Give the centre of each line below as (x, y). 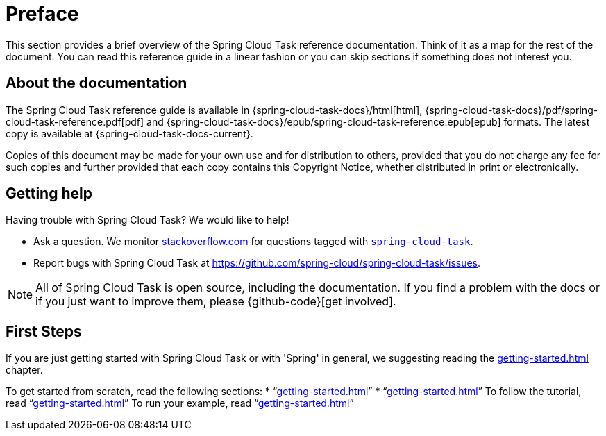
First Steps (44, 331)
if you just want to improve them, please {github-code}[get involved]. (216, 302)
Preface (42, 14)
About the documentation (96, 83)
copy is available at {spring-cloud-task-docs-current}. (129, 133)
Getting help (49, 194)
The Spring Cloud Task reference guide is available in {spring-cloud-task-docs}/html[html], (214, 110)
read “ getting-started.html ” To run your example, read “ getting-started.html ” (180, 403)
